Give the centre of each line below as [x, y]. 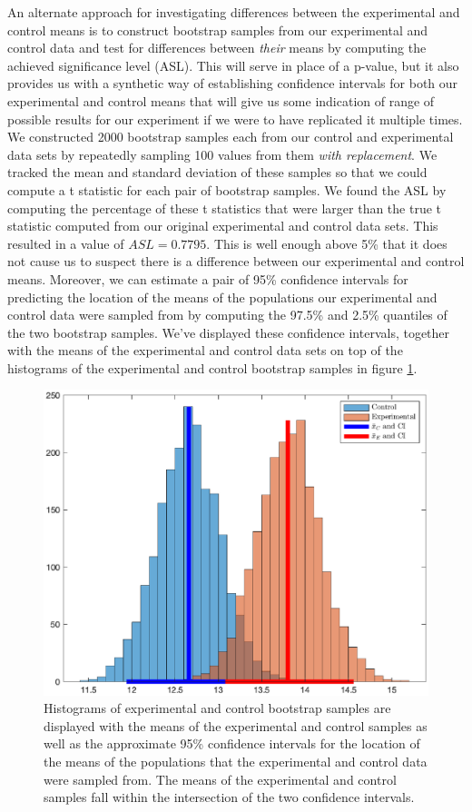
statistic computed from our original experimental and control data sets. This [223, 226]
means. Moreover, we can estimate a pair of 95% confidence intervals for [208, 278]
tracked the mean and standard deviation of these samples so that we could [217, 172]
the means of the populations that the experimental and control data [236, 762]
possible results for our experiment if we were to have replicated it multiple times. [235, 119]
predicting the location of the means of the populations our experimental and [222, 297]
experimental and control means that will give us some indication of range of [221, 100]
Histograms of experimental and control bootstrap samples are [217, 708]
